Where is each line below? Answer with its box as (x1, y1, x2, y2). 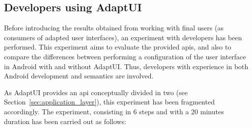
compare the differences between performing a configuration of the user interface (4, 51, 246, 61)
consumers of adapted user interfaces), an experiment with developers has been (4, 32, 242, 42)
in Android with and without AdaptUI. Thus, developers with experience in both (4, 61, 249, 71)
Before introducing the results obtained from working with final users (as (4, 23, 224, 33)
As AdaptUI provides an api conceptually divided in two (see (4, 87, 188, 97)
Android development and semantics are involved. (4, 71, 154, 81)
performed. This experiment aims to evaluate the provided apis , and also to (4, 42, 231, 52)
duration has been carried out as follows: (4, 116, 126, 126)
